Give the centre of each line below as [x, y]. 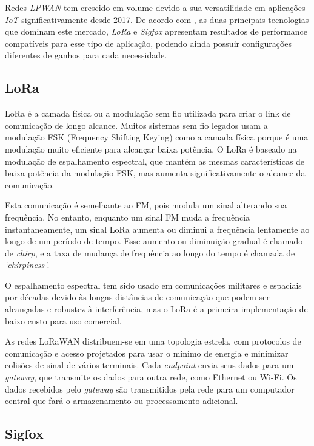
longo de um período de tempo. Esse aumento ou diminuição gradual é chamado [154, 241]
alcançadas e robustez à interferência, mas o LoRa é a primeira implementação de [156, 309]
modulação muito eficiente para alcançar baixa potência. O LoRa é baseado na [151, 149]
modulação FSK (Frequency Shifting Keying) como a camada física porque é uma [157, 137]
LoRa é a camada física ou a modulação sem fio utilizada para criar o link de [148, 113]
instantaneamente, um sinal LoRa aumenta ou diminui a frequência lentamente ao [157, 229]
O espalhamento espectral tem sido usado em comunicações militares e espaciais [153, 285]
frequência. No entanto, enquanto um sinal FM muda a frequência [128, 217]
